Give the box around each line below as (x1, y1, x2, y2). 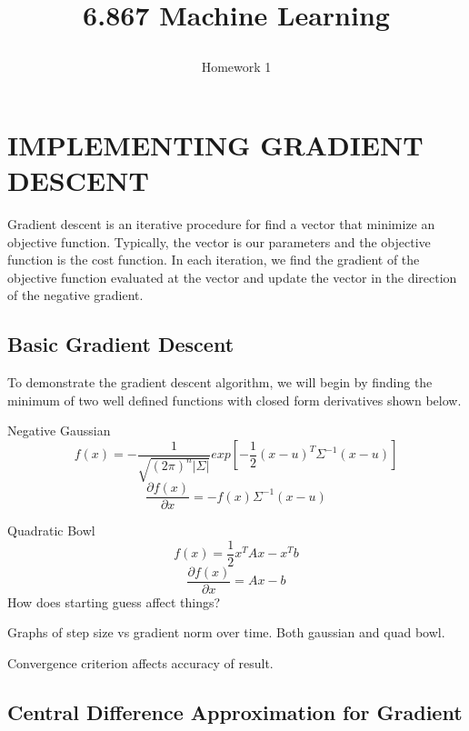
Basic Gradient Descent (7, 330, 234, 358)
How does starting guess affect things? (7, 592, 221, 611)
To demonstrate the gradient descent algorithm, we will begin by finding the (7, 373, 433, 392)
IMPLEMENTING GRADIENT (7, 125, 424, 163)
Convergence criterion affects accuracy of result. (7, 654, 274, 672)
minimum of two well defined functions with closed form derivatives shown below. (7, 390, 462, 409)
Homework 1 (201, 57, 272, 76)
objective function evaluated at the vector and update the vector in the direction (7, 267, 457, 286)
